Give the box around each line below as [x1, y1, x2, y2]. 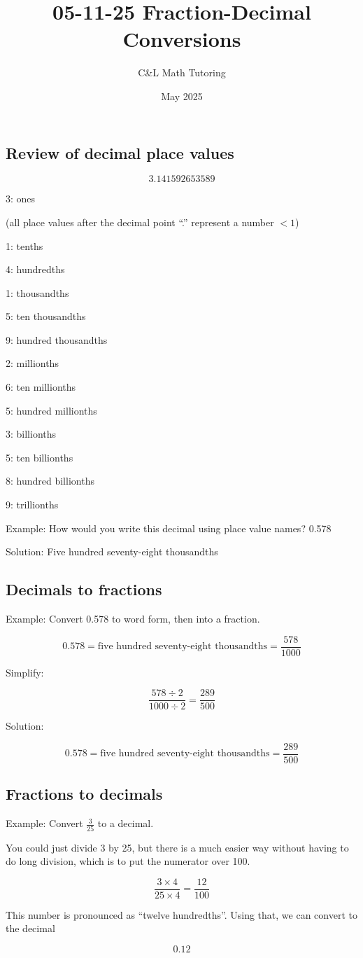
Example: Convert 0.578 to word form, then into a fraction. [6, 611, 260, 626]
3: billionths [6, 426, 57, 441]
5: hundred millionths [6, 403, 97, 417]
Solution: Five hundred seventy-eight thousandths [6, 544, 218, 559]
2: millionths [6, 356, 59, 370]
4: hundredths [6, 262, 65, 277]
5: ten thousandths [6, 309, 86, 324]
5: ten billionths [6, 450, 73, 464]
